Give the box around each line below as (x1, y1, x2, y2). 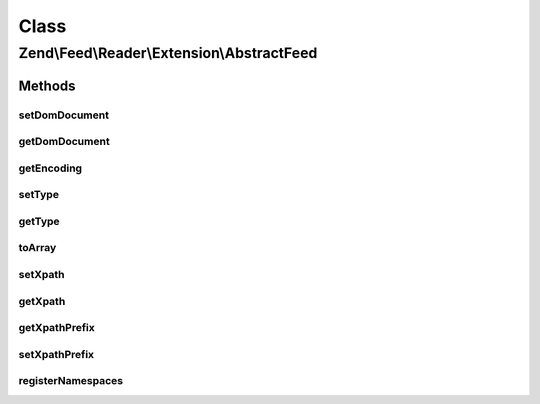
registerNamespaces (18, 374, 124, 388)
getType (18, 214, 60, 228)
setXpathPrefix (18, 347, 95, 361)
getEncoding (18, 161, 83, 175)
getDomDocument (18, 135, 110, 149)
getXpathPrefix (18, 321, 95, 335)
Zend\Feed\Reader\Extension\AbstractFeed (18, 44, 318, 62)
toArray (18, 241, 57, 255)
